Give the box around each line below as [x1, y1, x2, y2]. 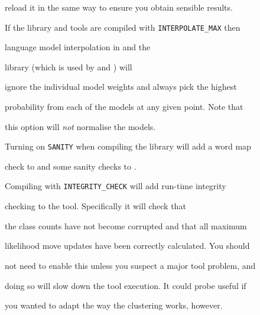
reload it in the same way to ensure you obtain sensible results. [5, 1, 233, 13]
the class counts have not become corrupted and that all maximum [5, 219, 247, 232]
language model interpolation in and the [5, 41, 151, 53]
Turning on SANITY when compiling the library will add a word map [5, 140, 251, 152]
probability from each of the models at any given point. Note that [5, 100, 243, 113]
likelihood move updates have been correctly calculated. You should [5, 239, 250, 252]
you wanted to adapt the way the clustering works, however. [5, 299, 223, 311]
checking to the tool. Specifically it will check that [5, 200, 186, 212]
